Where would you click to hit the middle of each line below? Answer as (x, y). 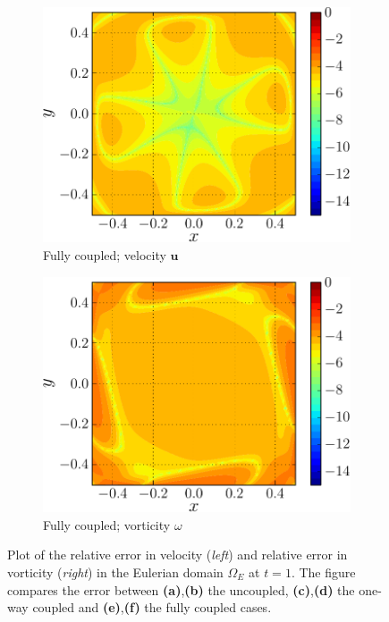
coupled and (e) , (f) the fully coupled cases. (152, 607)
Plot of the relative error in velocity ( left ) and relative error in (178, 555)
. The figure (323, 572)
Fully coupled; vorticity (107, 524)
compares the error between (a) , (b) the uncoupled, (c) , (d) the (181, 589)
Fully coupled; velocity (105, 255)
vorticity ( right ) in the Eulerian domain (115, 572)
